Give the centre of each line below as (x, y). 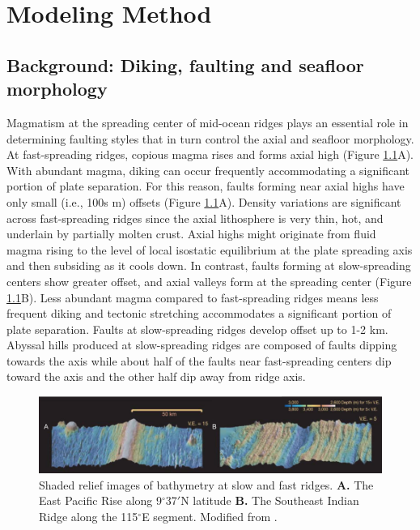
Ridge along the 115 (89, 516)
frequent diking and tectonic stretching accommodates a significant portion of (199, 313)
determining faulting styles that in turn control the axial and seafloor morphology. (210, 138)
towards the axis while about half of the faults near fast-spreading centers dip (199, 360)
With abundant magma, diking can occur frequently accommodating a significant (208, 170)
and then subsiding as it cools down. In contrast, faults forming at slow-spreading (209, 265)
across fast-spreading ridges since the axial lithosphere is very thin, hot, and (195, 218)
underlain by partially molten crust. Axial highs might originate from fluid (191, 234)
